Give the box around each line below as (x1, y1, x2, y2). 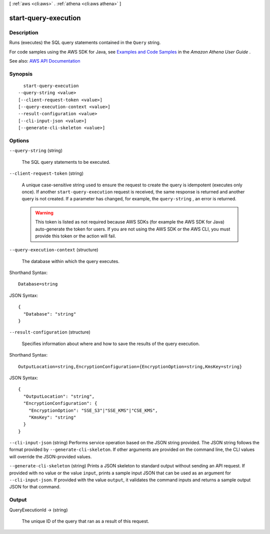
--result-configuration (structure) (9, 329, 91, 335)
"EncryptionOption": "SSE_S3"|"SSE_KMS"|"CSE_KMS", (28, 407, 158, 413)
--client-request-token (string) (9, 170, 84, 176)
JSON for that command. (9, 484, 61, 490)
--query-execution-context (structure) (9, 247, 98, 253)
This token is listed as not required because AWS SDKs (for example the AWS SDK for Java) (35, 219, 224, 225)
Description (9, 29, 38, 36)
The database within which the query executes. (21, 258, 119, 264)
